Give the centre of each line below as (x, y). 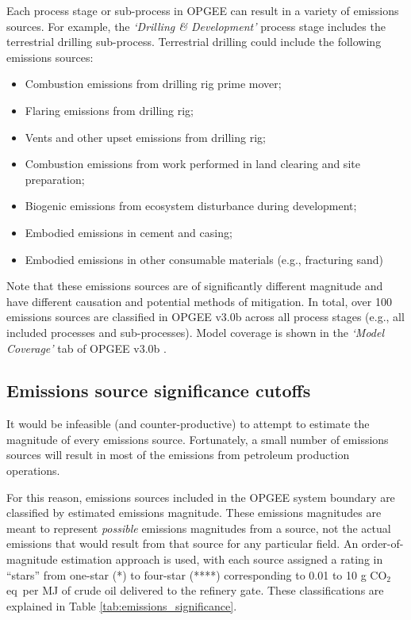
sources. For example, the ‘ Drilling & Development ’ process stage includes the (196, 26)
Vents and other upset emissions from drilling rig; (145, 137)
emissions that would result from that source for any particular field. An (182, 543)
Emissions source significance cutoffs (159, 390)
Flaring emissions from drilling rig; (109, 110)
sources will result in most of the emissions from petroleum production (178, 455)
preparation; (55, 179)
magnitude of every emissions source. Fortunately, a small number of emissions (198, 439)
